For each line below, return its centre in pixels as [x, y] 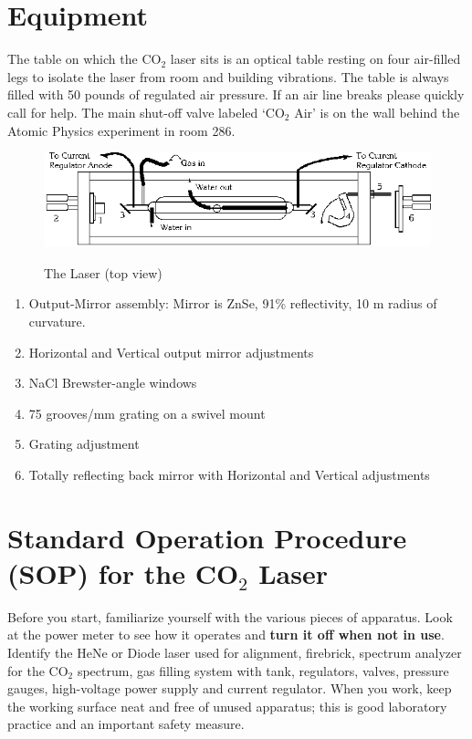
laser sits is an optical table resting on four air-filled [315, 59]
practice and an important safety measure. [126, 724]
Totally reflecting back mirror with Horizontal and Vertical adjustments [229, 474]
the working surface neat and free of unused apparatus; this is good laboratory [227, 706]
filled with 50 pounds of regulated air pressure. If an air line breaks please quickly [236, 94]
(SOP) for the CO [123, 572]
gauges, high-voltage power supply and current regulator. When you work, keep [230, 688]
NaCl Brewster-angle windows [113, 383]
